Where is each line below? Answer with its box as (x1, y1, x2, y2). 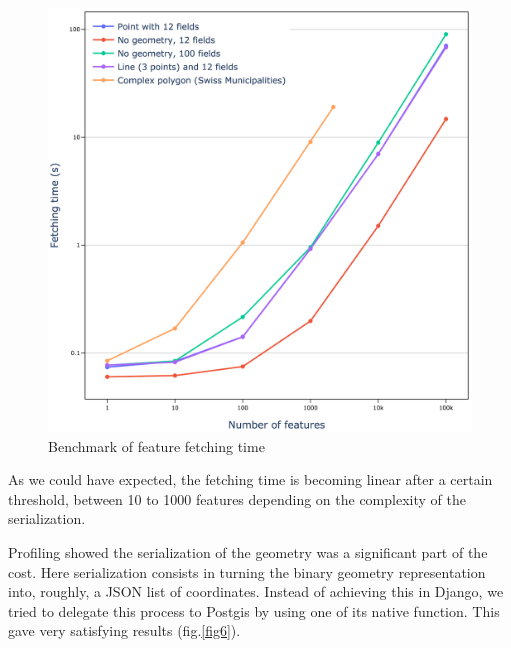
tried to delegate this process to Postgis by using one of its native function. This (8, 600, 500, 621)
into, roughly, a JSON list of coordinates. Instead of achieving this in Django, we (8, 581, 504, 602)
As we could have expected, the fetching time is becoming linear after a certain (8, 469, 493, 490)
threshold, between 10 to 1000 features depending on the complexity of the (8, 488, 466, 509)
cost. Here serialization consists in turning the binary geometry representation (8, 561, 486, 582)
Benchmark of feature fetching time (48, 435, 265, 456)
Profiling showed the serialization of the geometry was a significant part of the (8, 541, 488, 562)
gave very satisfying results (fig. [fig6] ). (8, 620, 241, 641)
